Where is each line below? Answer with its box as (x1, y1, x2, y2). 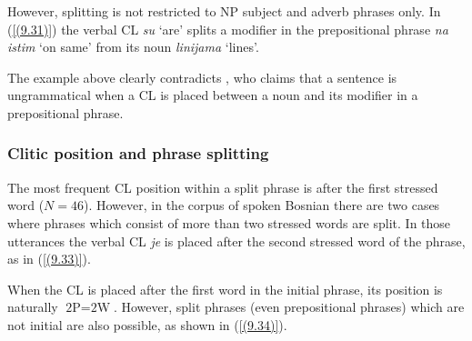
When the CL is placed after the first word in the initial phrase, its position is (7, 279, 443, 298)
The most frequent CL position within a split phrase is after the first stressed (7, 177, 438, 196)
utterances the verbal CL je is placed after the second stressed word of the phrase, (7, 231, 466, 250)
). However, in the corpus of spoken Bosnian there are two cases (84, 196, 440, 215)
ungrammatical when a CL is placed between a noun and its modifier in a (7, 85, 418, 105)
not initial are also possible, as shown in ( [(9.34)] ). (7, 315, 287, 334)
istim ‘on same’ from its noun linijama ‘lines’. (7, 37, 259, 56)
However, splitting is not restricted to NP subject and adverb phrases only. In (7, 2, 441, 20)
